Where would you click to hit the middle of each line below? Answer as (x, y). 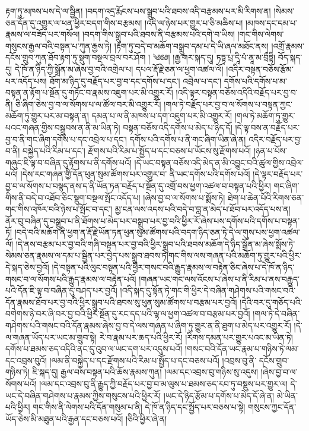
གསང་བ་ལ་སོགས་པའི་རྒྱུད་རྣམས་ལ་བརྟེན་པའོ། (71, 279)
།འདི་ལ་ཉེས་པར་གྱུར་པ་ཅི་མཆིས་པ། (194, 22)
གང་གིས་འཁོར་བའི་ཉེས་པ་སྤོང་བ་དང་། (59, 209)
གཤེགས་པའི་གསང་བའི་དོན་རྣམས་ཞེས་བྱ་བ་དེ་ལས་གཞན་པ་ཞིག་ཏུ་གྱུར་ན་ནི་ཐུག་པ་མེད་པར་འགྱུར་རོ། (148, 325)
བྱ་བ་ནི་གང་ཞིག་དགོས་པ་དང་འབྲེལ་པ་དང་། (66, 139)
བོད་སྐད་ (290, 57)
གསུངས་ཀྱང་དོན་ (272, 407)
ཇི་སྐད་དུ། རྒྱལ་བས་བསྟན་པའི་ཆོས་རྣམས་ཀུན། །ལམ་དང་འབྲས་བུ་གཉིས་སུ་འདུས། (145, 372)
